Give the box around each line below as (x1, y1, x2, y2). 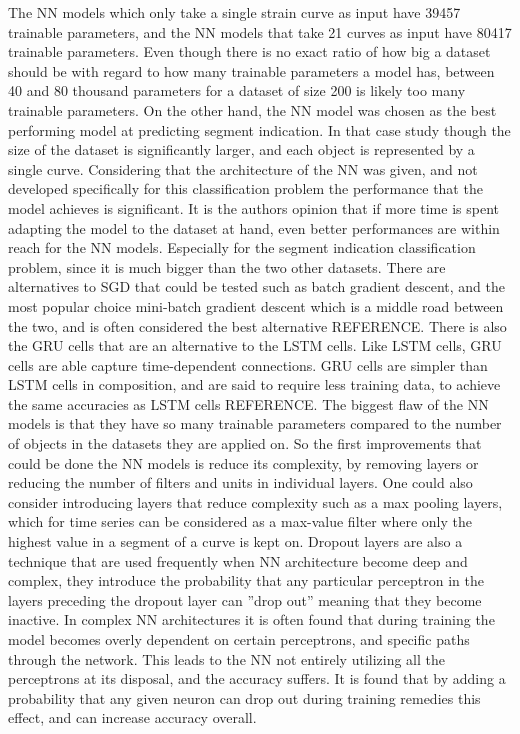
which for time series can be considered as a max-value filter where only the (8, 511, 473, 532)
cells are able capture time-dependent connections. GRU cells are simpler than (8, 354, 488, 375)
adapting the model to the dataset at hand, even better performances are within (8, 217, 500, 238)
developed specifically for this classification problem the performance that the (8, 178, 483, 199)
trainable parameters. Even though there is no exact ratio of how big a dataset (8, 41, 491, 62)
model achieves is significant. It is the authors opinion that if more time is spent (8, 197, 499, 218)
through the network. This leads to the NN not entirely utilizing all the (8, 648, 446, 669)
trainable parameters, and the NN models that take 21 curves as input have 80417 (8, 21, 512, 42)
